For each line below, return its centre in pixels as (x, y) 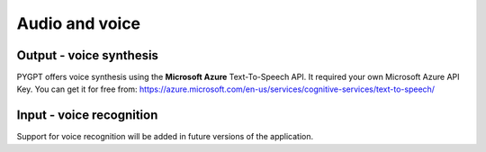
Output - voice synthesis (88, 55)
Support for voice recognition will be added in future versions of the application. (165, 137)
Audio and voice (79, 23)
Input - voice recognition (87, 116)
